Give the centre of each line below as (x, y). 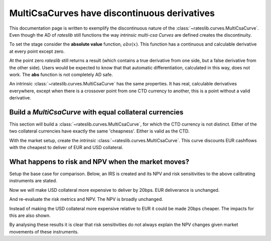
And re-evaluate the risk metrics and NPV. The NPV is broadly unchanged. (86, 199)
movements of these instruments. (44, 231)
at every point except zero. (37, 51)
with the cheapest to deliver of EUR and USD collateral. (66, 148)
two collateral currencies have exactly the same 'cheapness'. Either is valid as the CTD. (99, 131)
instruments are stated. (33, 181)
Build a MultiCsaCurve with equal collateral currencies (96, 112)
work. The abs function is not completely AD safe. (61, 74)
